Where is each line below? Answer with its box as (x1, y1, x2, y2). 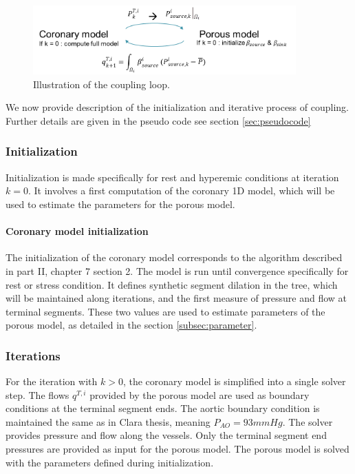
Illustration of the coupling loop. (33, 76, 170, 91)
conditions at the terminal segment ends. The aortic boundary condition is (6, 401, 320, 415)
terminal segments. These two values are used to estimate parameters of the (6, 304, 325, 318)
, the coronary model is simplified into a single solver (122, 374, 346, 389)
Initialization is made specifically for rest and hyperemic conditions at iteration (6, 169, 339, 184)
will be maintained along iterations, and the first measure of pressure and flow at (6, 291, 347, 305)
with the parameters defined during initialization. (6, 455, 214, 469)
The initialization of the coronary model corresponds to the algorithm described (6, 250, 343, 265)
